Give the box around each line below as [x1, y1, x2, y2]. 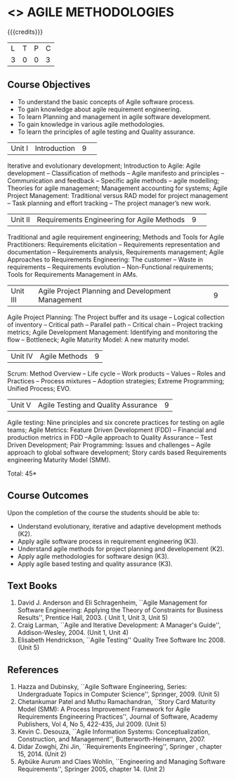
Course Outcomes [7, 490, 89, 502]
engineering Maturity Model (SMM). [7, 455, 111, 464]
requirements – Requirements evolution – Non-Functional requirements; [7, 262, 214, 271]
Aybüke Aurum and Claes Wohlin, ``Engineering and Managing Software [17, 757, 226, 766]
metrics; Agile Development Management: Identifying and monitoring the [7, 328, 218, 336]
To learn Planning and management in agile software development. [17, 112, 211, 120]
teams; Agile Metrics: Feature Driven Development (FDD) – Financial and [7, 426, 217, 434]
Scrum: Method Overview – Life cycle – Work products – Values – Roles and [7, 369, 226, 378]
